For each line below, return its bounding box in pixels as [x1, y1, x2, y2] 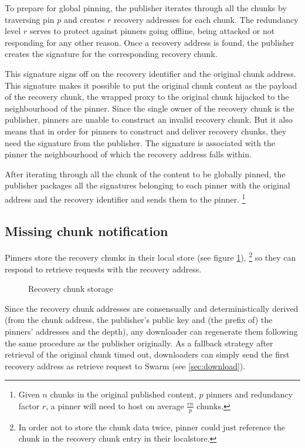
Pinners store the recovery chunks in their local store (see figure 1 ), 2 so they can [5, 250, 296, 264]
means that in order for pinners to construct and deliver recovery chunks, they [5, 124, 287, 137]
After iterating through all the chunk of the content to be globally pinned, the [5, 167, 286, 180]
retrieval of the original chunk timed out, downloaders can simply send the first [5, 348, 290, 361]
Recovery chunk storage [28, 282, 113, 295]
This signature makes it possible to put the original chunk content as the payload [5, 79, 297, 91]
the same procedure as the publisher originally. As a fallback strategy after [5, 336, 273, 349]
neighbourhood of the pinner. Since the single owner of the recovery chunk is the [5, 102, 294, 114]
